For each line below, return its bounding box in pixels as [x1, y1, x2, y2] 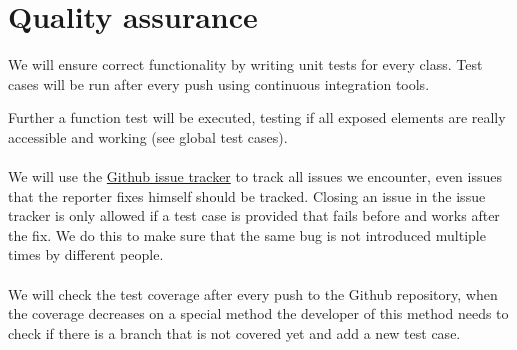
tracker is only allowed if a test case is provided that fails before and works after [8, 205, 500, 226]
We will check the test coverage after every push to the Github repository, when [8, 283, 498, 304]
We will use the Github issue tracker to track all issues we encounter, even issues [8, 166, 502, 187]
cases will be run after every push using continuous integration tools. [8, 73, 430, 94]
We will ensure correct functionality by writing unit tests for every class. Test [8, 54, 483, 75]
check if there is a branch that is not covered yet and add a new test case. [8, 322, 461, 343]
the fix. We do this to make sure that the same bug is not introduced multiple [8, 224, 486, 245]
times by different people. [8, 244, 164, 265]
